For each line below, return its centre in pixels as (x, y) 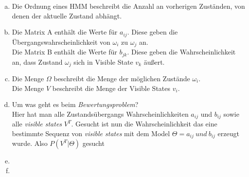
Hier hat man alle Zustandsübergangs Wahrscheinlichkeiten (100, 114)
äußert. (154, 62)
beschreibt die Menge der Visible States (111, 88)
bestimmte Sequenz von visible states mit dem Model (91, 133)
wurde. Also (30, 143)
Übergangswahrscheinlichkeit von (61, 42)
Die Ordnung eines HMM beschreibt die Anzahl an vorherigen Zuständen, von (128, 6)
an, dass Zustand (37, 62)
